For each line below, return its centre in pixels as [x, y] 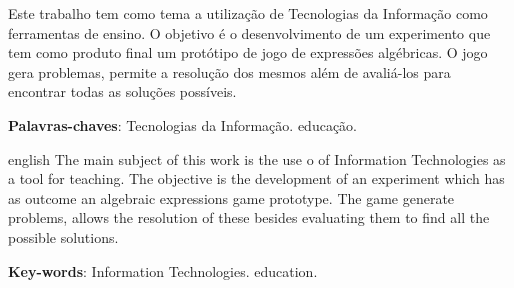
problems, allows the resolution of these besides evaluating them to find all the [249, 217]
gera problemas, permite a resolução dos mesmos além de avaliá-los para [229, 71]
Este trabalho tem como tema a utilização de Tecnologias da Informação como [248, 13]
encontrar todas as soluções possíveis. [122, 91]
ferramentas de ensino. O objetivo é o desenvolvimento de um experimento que [249, 32]
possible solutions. [63, 236]
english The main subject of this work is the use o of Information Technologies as [257, 158]
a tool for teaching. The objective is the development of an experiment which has [256, 178]
